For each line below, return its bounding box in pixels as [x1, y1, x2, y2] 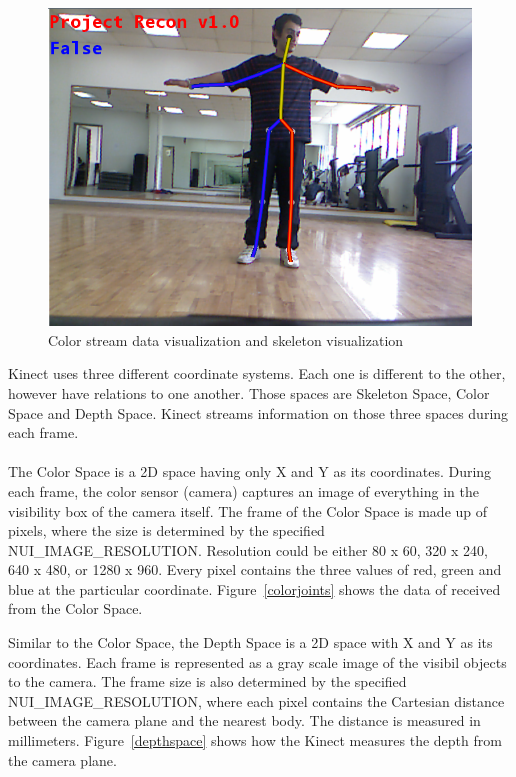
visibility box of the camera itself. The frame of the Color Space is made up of [8, 500, 488, 521]
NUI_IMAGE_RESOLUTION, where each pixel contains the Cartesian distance [8, 690, 505, 711]
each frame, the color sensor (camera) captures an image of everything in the [8, 480, 479, 501]
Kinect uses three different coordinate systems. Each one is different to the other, [8, 363, 506, 384]
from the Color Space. [8, 598, 143, 619]
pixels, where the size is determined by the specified [8, 520, 325, 541]
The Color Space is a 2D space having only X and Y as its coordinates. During [8, 461, 492, 482]
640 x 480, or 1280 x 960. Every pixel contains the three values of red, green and [8, 559, 502, 580]
